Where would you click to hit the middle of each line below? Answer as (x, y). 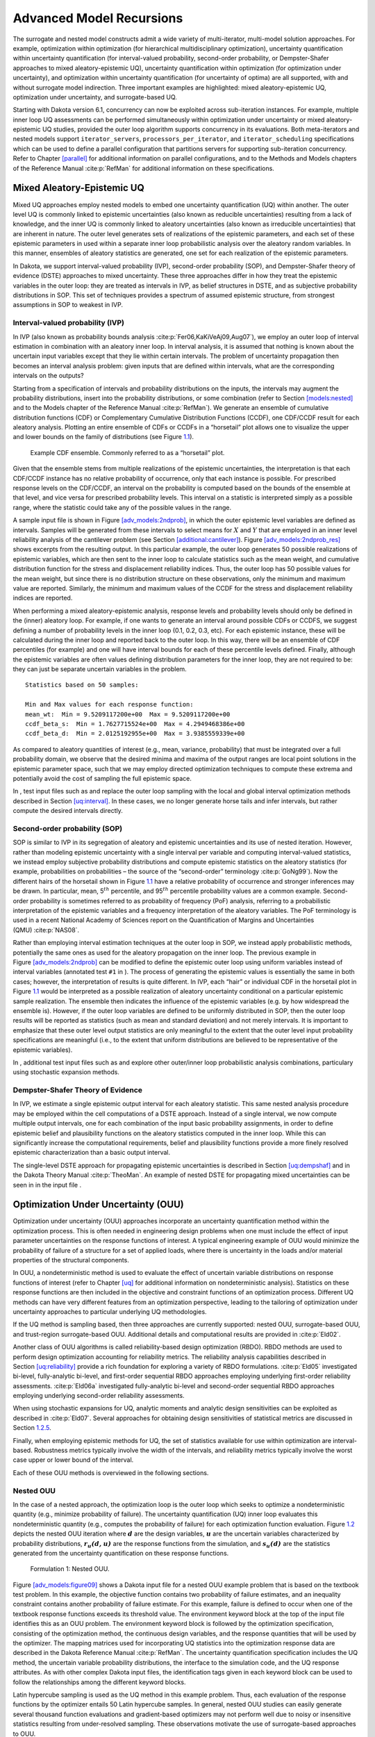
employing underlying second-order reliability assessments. (99, 1396)
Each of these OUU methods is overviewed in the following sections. (111, 1472)
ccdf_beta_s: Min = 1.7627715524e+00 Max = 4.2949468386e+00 (135, 724)
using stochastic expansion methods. (66, 1072)
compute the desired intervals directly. (68, 811)
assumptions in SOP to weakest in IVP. (68, 305)
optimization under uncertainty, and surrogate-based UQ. (95, 97)
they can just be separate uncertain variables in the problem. (100, 669)
